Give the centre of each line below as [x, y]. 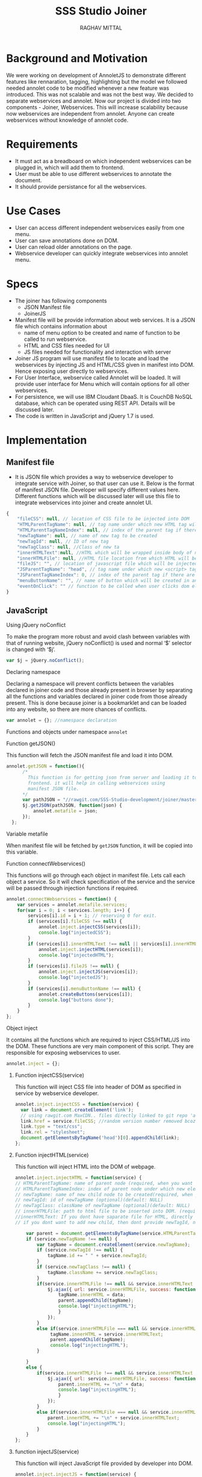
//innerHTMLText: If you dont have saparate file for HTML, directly [104, 1217]
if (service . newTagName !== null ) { [72, 1239]
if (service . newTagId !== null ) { [80, 1250]
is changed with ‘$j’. [31, 649]
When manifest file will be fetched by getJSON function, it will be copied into [99, 845]
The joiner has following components [61, 301]
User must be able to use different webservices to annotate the [93, 173]
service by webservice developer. [57, 1093]
